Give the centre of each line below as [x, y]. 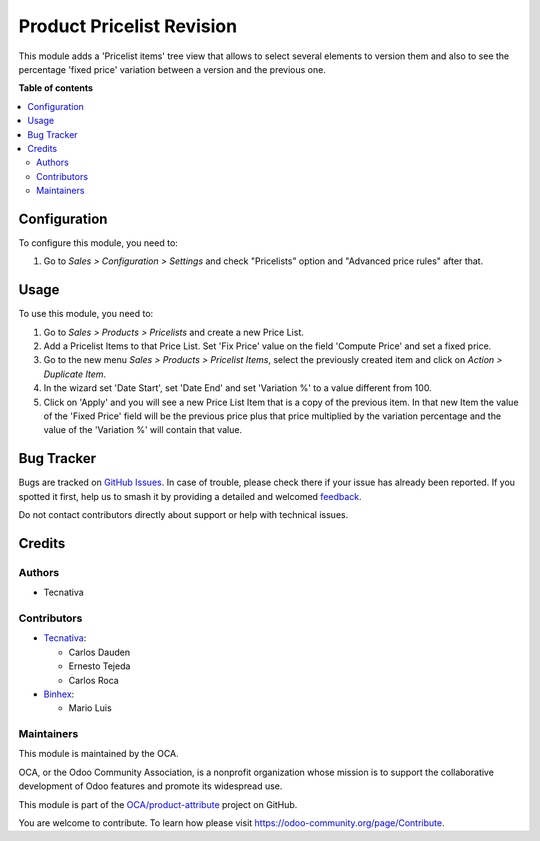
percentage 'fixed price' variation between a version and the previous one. [172, 69]
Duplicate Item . [75, 374]
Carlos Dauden [99, 652]
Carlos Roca [93, 680]
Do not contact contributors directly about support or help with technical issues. [183, 515]
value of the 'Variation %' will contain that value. [143, 430]
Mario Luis [90, 708]
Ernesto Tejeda [99, 666]
